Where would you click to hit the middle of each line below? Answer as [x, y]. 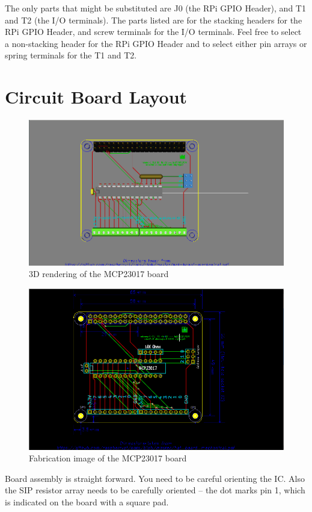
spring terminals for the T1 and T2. [71, 55]
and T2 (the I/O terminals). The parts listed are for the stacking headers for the [154, 20]
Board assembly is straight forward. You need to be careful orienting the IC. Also [155, 478]
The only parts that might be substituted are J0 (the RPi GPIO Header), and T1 [155, 8]
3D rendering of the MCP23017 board [99, 274]
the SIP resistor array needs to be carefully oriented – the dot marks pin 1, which [155, 490]
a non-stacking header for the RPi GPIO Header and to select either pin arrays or [156, 43]
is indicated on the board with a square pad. [87, 501]
